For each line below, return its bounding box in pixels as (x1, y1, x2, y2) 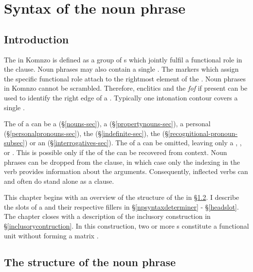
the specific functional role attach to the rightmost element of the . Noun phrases (4, 73, 246, 83)
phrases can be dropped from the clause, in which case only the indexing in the (4, 156, 240, 167)
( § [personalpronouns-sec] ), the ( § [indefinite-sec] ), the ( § (4, 128, 168, 138)
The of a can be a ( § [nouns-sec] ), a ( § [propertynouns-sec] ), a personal (4, 118, 211, 129)
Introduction (4, 31, 69, 46)
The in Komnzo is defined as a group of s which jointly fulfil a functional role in (4, 54, 242, 64)
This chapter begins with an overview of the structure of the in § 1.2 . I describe (4, 192, 239, 202)
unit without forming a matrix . (4, 230, 99, 240)
